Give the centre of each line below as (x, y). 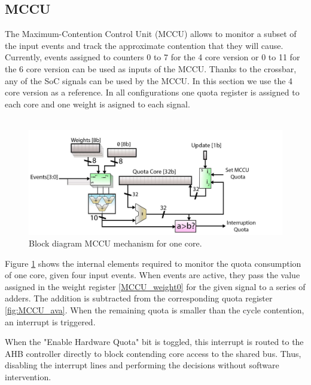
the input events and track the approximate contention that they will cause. (144, 45)
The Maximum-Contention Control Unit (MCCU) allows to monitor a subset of (151, 34)
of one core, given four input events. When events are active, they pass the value (153, 275)
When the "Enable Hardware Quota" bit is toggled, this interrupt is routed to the (154, 342)
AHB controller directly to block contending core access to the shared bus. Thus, (153, 353)
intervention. (28, 377)
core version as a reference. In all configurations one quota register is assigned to (152, 92)
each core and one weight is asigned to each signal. (97, 104)
